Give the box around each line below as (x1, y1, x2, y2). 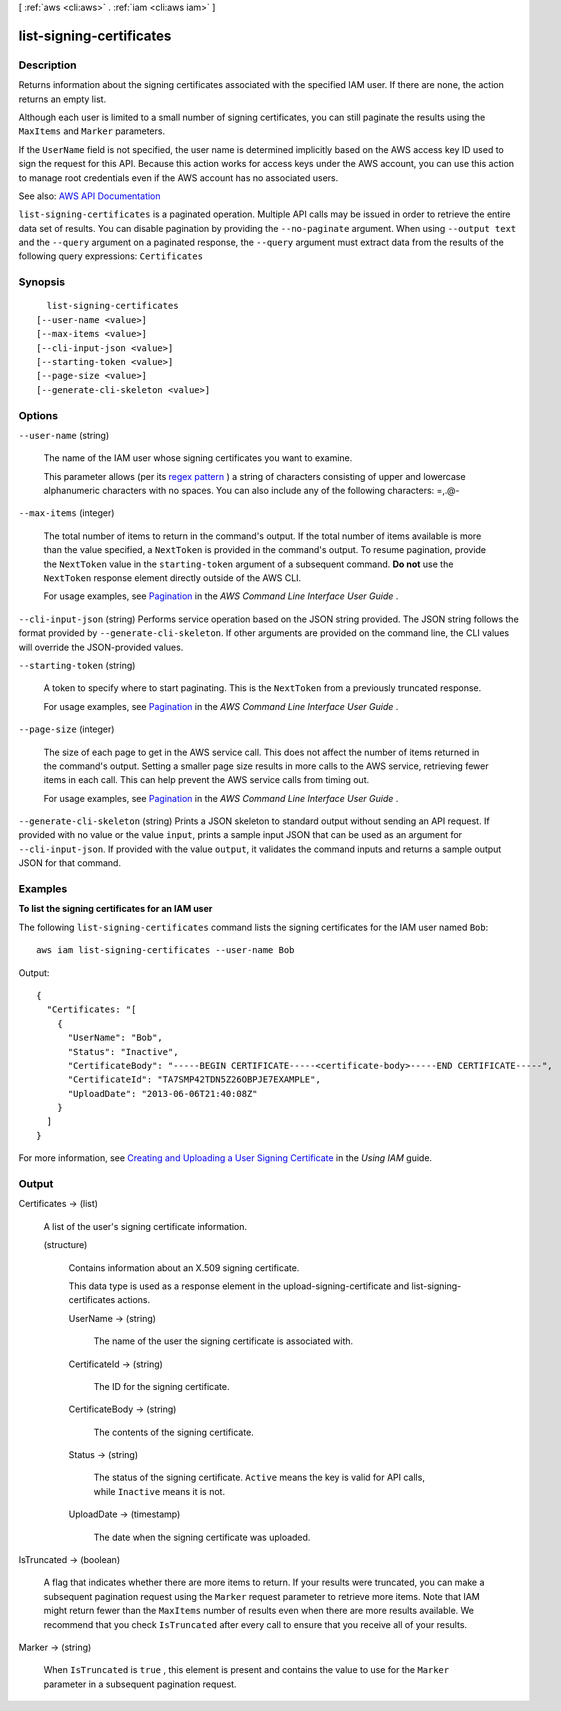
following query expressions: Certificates (18, 250, 204, 262)
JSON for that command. (18, 857, 122, 869)
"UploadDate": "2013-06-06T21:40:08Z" (67, 1088, 259, 1099)
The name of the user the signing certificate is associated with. (93, 1335, 354, 1347)
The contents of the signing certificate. (93, 1426, 254, 1438)
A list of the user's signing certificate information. (43, 1220, 248, 1232)
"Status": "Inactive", (67, 1046, 179, 1057)
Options (18, 408, 59, 422)
